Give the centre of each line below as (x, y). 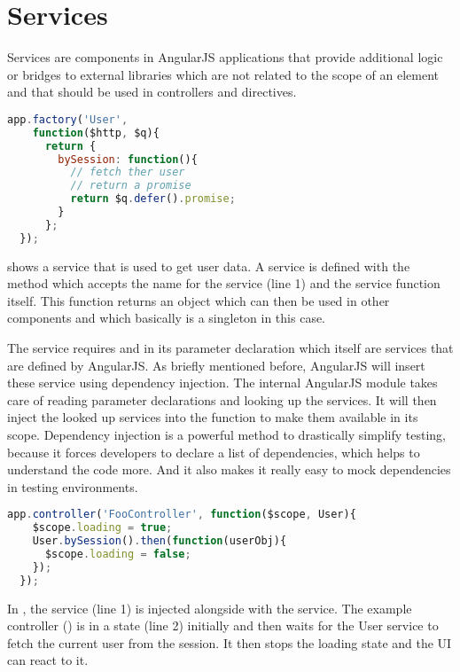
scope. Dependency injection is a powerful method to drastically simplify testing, (226, 434)
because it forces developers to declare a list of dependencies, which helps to (214, 452)
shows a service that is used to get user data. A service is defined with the (209, 266)
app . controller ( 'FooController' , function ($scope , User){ (182, 515)
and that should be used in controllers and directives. (152, 92)
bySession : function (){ (128, 159)
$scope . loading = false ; (118, 554)
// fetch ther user (128, 172)
